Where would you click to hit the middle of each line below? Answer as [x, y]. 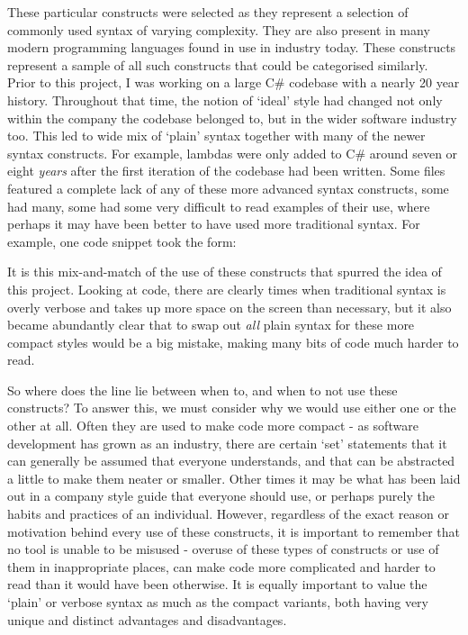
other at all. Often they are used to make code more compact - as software [213, 426]
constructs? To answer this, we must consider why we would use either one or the [232, 408]
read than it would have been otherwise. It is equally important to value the [217, 584]
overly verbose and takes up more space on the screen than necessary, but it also [229, 307]
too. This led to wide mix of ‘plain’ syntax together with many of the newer [216, 136]
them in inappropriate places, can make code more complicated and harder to [221, 566]
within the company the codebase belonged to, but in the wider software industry [232, 118]
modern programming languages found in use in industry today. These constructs [232, 47]
